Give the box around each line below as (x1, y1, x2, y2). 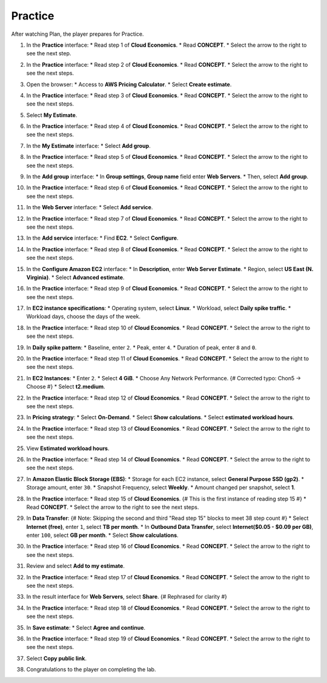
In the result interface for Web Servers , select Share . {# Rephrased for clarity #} (26, 593, 227, 601)
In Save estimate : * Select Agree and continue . (26, 624, 145, 631)
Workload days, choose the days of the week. (26, 313, 141, 320)
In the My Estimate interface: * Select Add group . (26, 142, 151, 149)
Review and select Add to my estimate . (26, 562, 125, 570)
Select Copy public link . (26, 654, 87, 662)
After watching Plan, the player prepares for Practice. (11, 30, 144, 38)
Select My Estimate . (26, 111, 78, 118)
